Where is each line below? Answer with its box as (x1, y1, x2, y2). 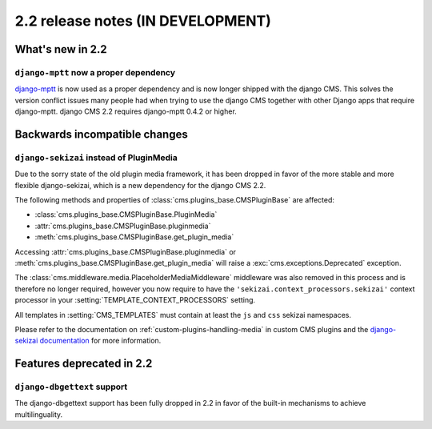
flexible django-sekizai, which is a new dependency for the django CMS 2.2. (14, 180, 266, 190)
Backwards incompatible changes (14, 127, 188, 141)
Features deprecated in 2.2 (14, 357, 153, 371)
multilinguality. (14, 409, 63, 419)
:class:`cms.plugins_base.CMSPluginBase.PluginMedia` (34, 210, 218, 219)
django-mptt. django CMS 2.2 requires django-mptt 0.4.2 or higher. (14, 106, 238, 116)
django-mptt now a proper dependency (14, 66, 176, 78)
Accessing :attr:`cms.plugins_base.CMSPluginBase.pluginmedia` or (14, 247, 236, 256)
